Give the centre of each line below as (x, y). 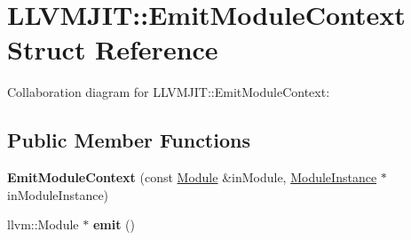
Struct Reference (113, 49)
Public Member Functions (129, 140)
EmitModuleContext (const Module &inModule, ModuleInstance (192, 177)
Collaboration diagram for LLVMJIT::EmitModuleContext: (169, 92)
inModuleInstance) (58, 194)
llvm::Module (43, 224)
